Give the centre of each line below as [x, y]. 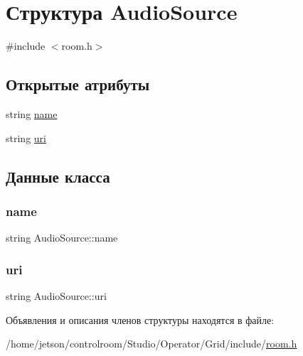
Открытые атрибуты [78, 84]
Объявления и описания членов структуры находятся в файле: [140, 319]
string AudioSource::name [62, 238]
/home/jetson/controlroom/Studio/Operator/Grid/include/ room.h [151, 344]
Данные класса [58, 176]
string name [32, 113]
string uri [26, 137]
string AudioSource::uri [56, 295]
